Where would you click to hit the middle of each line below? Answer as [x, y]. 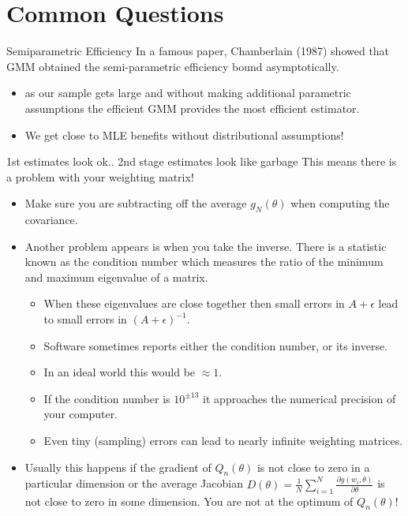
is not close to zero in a [313, 467]
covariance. [51, 220]
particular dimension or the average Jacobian [134, 483]
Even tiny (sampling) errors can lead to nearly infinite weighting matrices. [223, 441]
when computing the [340, 203]
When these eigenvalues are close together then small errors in [194, 303]
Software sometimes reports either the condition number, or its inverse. [216, 345]
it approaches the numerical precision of [299, 398]
